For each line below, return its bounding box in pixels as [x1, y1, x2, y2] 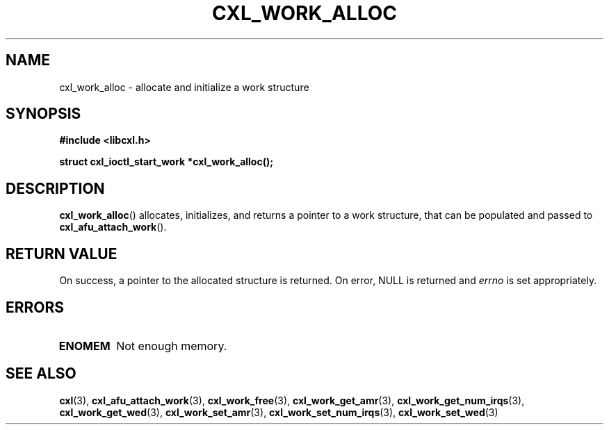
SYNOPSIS [6, 105, 81, 123]
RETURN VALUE [6, 245, 117, 263]
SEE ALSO [6, 365, 76, 383]
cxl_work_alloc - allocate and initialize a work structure [59, 81, 309, 93]
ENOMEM [58, 338, 111, 353]
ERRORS [6, 298, 65, 316]
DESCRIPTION [6, 179, 105, 197]
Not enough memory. [116, 338, 227, 353]
